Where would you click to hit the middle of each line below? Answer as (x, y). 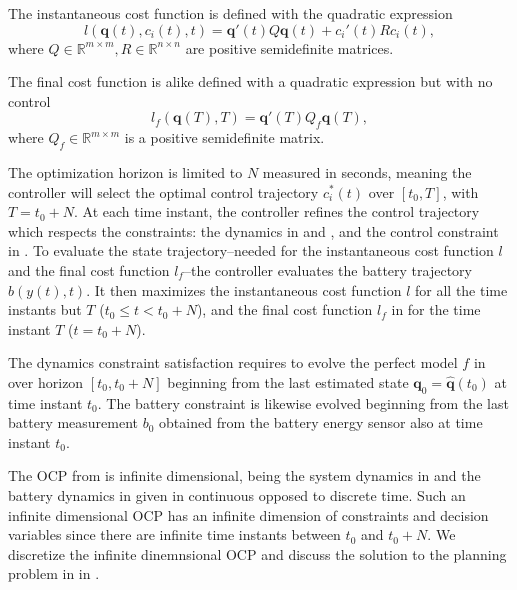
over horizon (46, 381)
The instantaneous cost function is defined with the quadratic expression (230, 13)
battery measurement (73, 422)
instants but (45, 309)
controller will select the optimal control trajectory (163, 191)
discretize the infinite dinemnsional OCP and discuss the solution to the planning (257, 553)
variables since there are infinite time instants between (174, 534)
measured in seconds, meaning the (367, 171)
